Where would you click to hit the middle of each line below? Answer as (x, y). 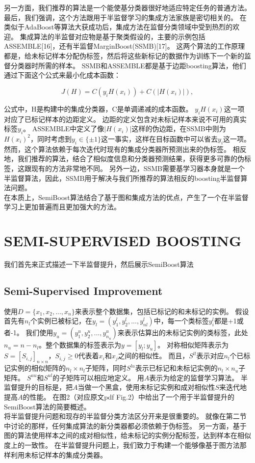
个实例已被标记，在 (62, 321)
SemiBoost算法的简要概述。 (47, 406)
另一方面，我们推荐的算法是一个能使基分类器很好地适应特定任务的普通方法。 (127, 7)
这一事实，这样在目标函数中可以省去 (160, 138)
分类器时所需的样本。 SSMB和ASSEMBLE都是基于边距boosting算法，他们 (128, 65)
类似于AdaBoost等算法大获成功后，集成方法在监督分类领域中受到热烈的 (118, 27)
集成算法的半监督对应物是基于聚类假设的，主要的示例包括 (113, 36)
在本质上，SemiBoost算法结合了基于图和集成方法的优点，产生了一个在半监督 (126, 197)
